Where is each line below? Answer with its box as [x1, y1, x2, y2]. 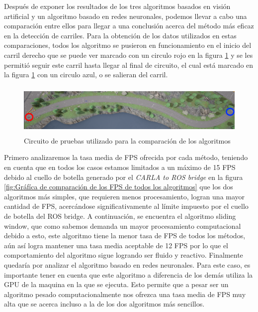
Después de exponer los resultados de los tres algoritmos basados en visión [4, 1, 231, 11]
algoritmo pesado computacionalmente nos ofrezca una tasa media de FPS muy [4, 289, 246, 299]
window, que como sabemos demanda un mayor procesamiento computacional [4, 220, 241, 231]
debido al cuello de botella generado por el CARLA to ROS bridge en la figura [4, 171, 243, 182]
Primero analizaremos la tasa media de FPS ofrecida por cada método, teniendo [4, 152, 248, 162]
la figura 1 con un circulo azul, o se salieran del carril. [4, 69, 168, 80]
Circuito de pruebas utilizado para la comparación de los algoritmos [24, 135, 231, 146]
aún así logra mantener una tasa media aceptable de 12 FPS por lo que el [4, 240, 229, 250]
